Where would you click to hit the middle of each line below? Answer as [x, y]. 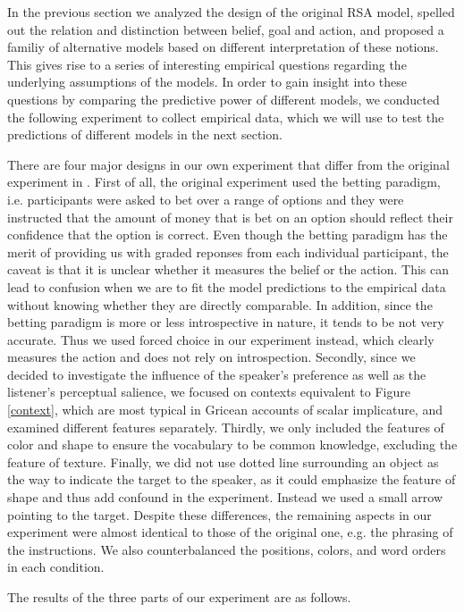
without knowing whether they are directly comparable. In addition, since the [220, 304]
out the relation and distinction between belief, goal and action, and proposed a [226, 29]
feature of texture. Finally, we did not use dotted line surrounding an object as [223, 461]
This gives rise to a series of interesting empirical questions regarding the [207, 64]
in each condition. [56, 567]
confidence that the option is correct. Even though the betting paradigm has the [228, 235]
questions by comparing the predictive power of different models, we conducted [224, 99]
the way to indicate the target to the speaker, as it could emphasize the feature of [232, 479]
